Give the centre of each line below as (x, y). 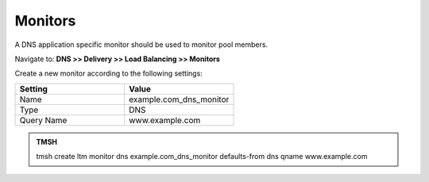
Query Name (43, 120)
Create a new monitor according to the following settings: (108, 74)
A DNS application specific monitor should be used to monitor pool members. (141, 45)
